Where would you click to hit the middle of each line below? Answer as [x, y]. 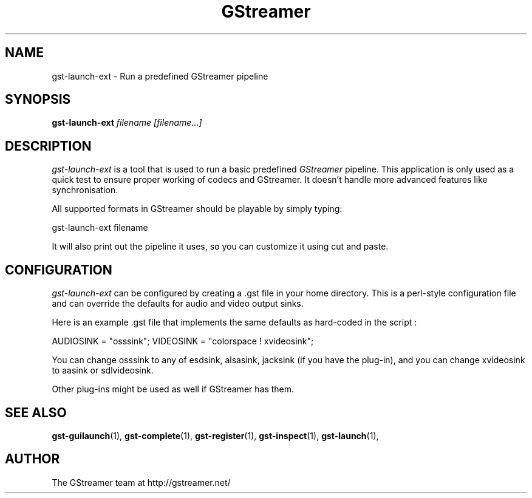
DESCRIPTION [48, 146]
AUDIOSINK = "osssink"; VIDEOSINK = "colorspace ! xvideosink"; [183, 341]
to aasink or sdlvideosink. [103, 370]
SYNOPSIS [38, 100]
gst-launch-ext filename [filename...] [127, 123]
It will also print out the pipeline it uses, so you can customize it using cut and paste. [220, 247]
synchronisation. [85, 190]
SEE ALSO [36, 412]
